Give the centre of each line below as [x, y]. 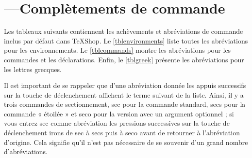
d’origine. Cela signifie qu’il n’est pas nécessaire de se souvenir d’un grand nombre [126, 142]
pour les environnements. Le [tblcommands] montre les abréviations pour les [118, 50]
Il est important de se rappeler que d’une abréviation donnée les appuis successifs [125, 85]
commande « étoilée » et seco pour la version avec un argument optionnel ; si [119, 113]
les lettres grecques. [33, 69]
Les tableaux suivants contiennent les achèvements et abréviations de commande [124, 31]
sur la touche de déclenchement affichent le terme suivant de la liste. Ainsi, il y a [124, 94]
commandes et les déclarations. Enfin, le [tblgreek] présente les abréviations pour [124, 59]
